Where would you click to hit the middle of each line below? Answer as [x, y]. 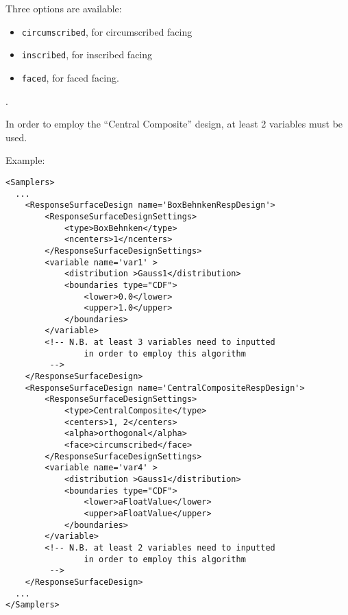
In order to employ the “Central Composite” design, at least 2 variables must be [174, 124]
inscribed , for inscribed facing [87, 55]
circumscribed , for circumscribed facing [107, 31]
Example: [25, 160]
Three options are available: [64, 8]
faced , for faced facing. [70, 77]
